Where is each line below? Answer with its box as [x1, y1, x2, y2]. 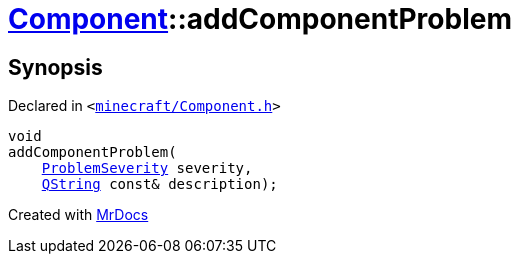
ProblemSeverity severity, [41, 160, 253, 177]
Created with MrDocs [8, 206, 149, 224]
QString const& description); [41, 176, 278, 193]
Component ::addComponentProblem [8, 2, 512, 36]
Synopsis [8, 54, 103, 80]
